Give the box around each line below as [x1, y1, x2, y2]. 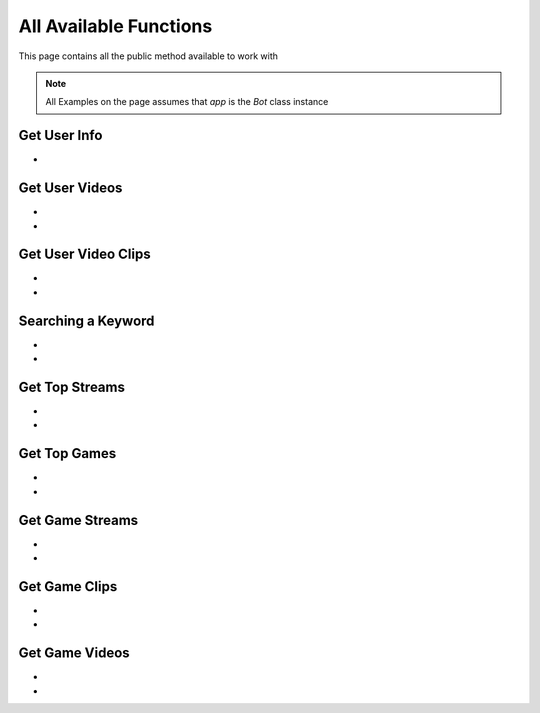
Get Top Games [18, 445, 117, 462]
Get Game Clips [18, 578, 118, 595]
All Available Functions [18, 15, 213, 37]
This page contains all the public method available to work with [18, 50, 279, 62]
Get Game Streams [18, 511, 139, 529]
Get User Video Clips [18, 246, 151, 263]
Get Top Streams [18, 378, 125, 395]
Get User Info [18, 127, 103, 144]
